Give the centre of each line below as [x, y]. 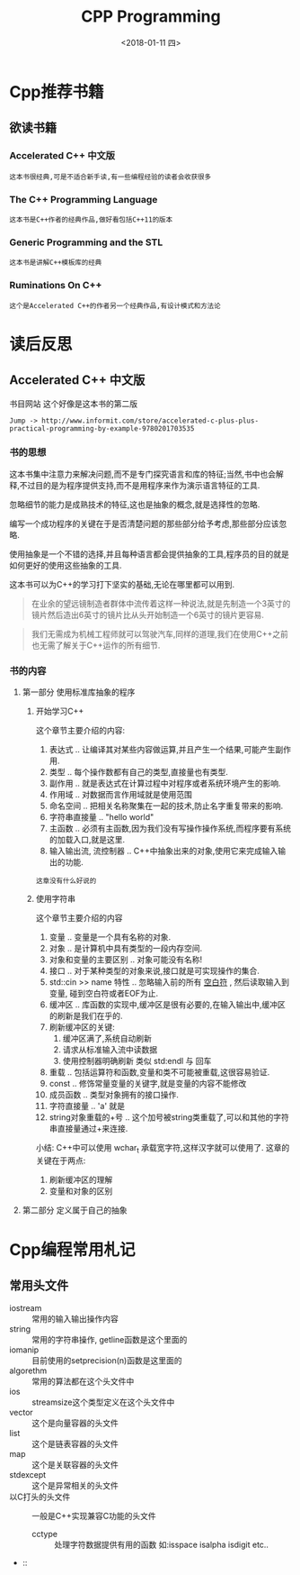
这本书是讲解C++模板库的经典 [56, 263]
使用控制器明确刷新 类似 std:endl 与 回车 [137, 1061]
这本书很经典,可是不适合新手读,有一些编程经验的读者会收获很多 [110, 177]
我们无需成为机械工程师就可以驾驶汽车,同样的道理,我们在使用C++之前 [160, 633]
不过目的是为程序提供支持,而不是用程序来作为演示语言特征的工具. [140, 485]
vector [21, 1412]
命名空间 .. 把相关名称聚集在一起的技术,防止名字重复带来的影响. [166, 806]
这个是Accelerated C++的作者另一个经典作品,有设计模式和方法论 [115, 305]
